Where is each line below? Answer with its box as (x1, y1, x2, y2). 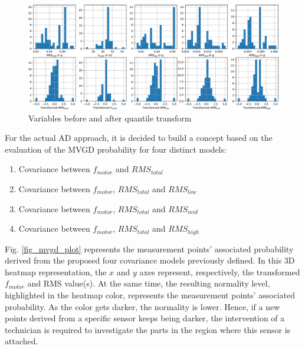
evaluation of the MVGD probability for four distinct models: (5, 143, 227, 155)
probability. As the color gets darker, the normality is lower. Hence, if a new (5, 300, 280, 312)
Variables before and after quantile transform (28, 111, 192, 124)
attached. (5, 335, 38, 347)
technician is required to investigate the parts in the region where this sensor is (5, 323, 291, 335)
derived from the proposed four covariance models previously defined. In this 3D (5, 254, 295, 266)
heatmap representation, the (5, 265, 107, 278)
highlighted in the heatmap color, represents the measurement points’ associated (5, 289, 296, 301)
